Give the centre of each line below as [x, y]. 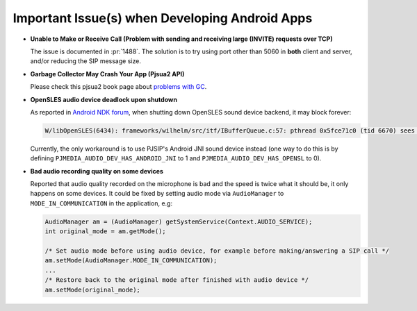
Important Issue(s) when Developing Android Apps [163, 18]
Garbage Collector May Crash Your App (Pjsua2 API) [107, 74]
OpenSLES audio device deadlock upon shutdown [104, 99]
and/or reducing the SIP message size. [86, 61]
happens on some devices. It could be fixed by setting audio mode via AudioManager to [157, 194]
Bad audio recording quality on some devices [97, 171]
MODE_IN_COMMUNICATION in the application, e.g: [101, 203]
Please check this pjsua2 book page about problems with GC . [118, 87]
